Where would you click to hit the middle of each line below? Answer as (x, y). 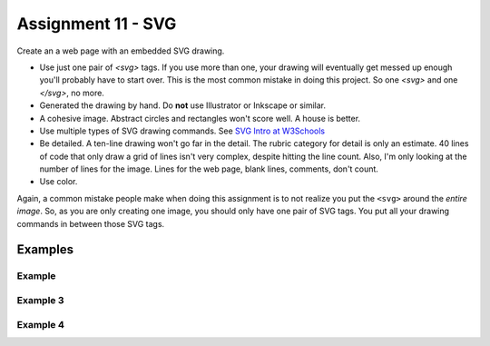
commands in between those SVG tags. (91, 223)
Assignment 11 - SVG (97, 24)
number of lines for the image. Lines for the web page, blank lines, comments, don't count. (209, 169)
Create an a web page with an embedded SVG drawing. (121, 51)
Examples (45, 250)
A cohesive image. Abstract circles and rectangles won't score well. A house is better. (200, 118)
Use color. (59, 182)
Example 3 (40, 300)
